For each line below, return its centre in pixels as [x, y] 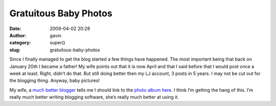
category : [20, 43]
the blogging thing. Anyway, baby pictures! [54, 81]
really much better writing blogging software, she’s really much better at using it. [94, 97]
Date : [15, 29]
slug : [15, 50]
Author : [18, 35]
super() [57, 43]
